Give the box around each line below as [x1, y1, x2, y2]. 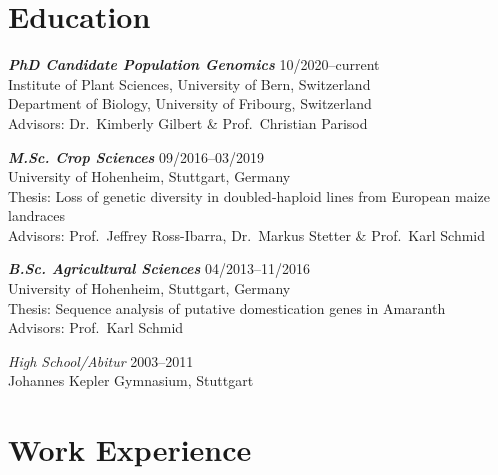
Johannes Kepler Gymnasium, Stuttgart [8, 370, 254, 391]
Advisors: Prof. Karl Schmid [8, 317, 184, 338]
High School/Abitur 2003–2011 [8, 350, 194, 371]
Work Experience [8, 429, 252, 470]
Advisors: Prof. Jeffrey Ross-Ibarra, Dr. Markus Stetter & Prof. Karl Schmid [8, 224, 486, 245]
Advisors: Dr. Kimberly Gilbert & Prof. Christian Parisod [8, 112, 368, 133]
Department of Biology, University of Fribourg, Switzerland [8, 93, 372, 114]
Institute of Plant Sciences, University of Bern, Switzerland [8, 73, 371, 94]
